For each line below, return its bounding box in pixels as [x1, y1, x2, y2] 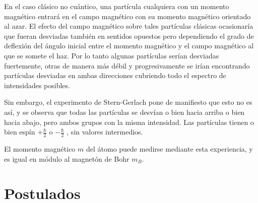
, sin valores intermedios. [67, 126, 143, 137]
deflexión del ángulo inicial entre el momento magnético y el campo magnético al [4, 40, 254, 51]
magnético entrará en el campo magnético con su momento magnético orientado [4, 11, 251, 21]
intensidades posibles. [4, 80, 70, 90]
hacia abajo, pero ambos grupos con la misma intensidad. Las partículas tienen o [4, 116, 254, 127]
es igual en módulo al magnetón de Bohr [4, 153, 130, 164]
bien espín [4, 126, 35, 137]
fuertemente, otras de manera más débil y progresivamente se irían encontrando [4, 60, 250, 71]
